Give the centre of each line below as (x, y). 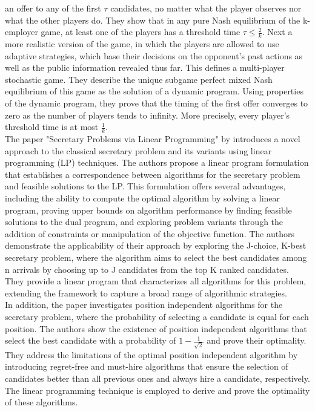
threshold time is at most (52, 127)
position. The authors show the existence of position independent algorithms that (156, 328)
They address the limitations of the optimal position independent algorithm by (151, 354)
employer (22, 32)
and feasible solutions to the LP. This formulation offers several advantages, (145, 186)
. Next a (277, 32)
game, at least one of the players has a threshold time (141, 32)
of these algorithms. (41, 402)
